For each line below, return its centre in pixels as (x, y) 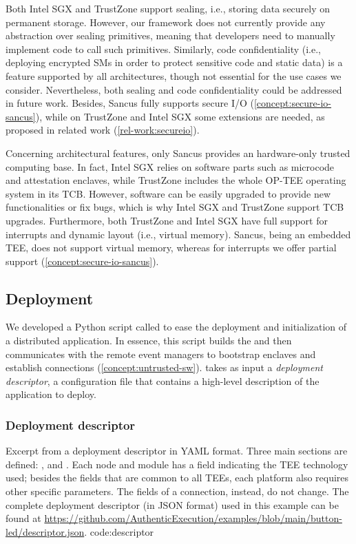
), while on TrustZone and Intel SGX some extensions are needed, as (180, 116)
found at (23, 518)
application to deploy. (51, 394)
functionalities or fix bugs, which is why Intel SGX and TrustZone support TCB (175, 207)
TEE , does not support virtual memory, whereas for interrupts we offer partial (171, 248)
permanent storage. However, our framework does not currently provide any (166, 22)
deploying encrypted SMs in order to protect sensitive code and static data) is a (174, 62)
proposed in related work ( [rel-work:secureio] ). (103, 130)
